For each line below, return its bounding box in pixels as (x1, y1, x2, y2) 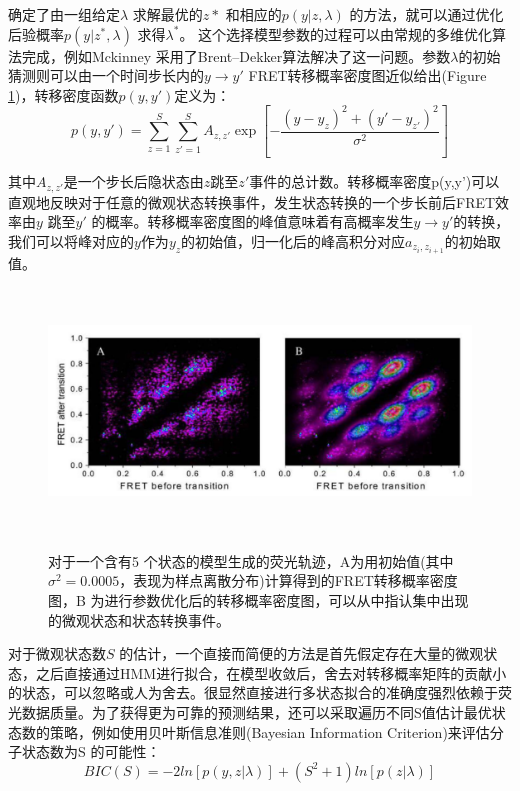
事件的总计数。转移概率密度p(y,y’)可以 (249, 171, 500, 192)
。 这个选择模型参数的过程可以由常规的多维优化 (179, 23, 493, 44)
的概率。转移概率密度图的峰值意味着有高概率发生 (91, 211, 414, 232)
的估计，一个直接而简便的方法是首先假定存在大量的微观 (119, 643, 484, 664)
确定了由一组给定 (8, 4, 120, 24)
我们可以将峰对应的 (8, 230, 134, 251)
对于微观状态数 (8, 643, 106, 664)
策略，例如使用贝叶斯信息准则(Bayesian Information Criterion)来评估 (49, 721, 490, 742)
